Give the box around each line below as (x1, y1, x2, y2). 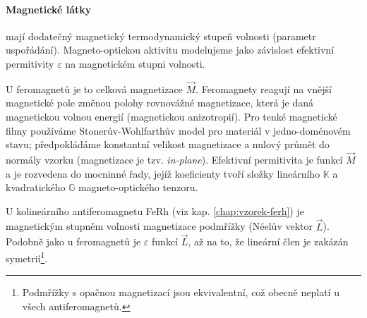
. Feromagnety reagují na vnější (195, 81, 332, 96)
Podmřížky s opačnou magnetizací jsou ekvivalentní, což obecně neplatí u (22, 285, 339, 300)
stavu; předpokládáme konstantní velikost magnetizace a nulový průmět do (6, 137, 330, 152)
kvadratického (6, 180, 66, 195)
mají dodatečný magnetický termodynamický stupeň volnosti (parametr (6, 28, 316, 43)
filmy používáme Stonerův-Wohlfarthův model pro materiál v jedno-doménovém (6, 123, 351, 137)
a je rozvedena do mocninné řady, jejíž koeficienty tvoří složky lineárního (6, 166, 320, 181)
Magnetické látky (6, 1, 92, 16)
